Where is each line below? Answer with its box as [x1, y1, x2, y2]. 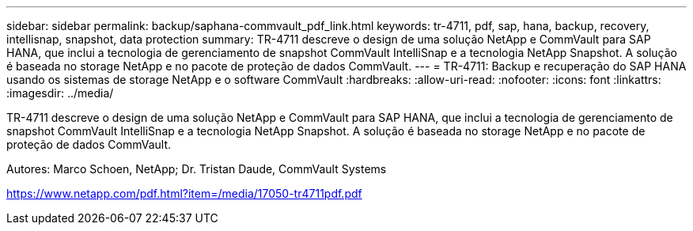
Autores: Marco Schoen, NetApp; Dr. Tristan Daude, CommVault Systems [6, 162, 387, 176]
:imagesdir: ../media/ [6, 86, 114, 100]
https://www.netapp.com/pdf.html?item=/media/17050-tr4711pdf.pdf [6, 187, 362, 200]
